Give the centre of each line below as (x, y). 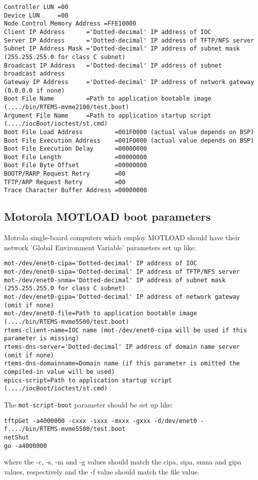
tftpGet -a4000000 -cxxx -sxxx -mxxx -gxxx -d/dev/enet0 (101, 421)
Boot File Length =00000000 (76, 157)
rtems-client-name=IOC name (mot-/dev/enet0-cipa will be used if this (126, 330)
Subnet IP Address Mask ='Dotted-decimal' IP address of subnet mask (122, 49)
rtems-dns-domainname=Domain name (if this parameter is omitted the (122, 364)
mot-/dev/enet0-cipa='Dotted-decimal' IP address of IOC (101, 264)
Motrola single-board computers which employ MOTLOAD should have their (122, 237)
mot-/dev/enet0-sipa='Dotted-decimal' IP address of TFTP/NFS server (122, 272)
